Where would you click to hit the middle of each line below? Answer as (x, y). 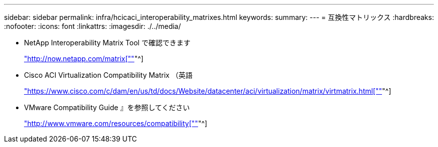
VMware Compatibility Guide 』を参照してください (107, 107)
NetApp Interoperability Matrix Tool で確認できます (107, 43)
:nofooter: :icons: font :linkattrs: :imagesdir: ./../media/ (92, 26)
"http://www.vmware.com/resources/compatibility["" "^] (116, 123)
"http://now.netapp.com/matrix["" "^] (84, 59)
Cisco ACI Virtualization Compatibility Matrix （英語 (108, 75)
